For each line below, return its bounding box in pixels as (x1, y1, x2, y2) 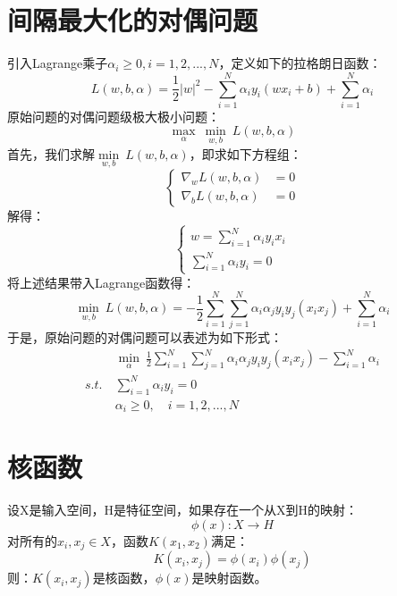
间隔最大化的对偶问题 (7, 2, 258, 38)
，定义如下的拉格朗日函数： (218, 54, 382, 72)
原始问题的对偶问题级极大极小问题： (7, 106, 220, 125)
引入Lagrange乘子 (7, 54, 108, 72)
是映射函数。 (191, 568, 267, 587)
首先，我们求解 (7, 144, 95, 163)
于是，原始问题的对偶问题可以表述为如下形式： (7, 328, 283, 347)
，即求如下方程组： (189, 144, 302, 163)
